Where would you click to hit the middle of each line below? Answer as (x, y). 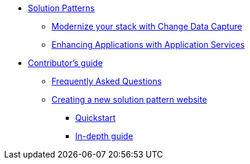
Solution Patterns (61, 8)
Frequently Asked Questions (107, 81)
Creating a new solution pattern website (129, 99)
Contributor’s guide (65, 63)
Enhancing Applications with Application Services (148, 45)
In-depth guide (104, 136)
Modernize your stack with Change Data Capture (147, 26)
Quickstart (96, 118)
